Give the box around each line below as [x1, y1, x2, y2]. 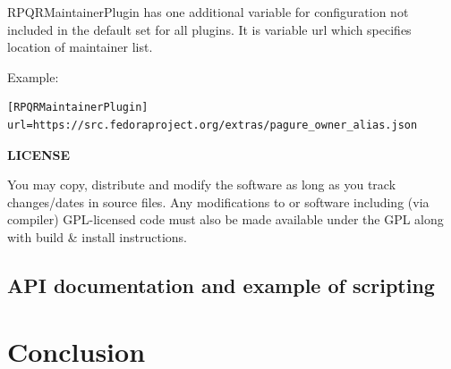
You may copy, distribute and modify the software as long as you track [7, 175, 396, 194]
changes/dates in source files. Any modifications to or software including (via [7, 192, 430, 211]
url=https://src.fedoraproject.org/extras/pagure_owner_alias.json [7, 118, 418, 131]
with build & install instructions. [7, 227, 187, 246]
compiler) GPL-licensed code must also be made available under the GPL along [7, 210, 444, 229]
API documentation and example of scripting [7, 271, 435, 298]
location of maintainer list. [7, 38, 153, 56]
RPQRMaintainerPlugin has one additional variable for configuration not [7, 3, 409, 21]
